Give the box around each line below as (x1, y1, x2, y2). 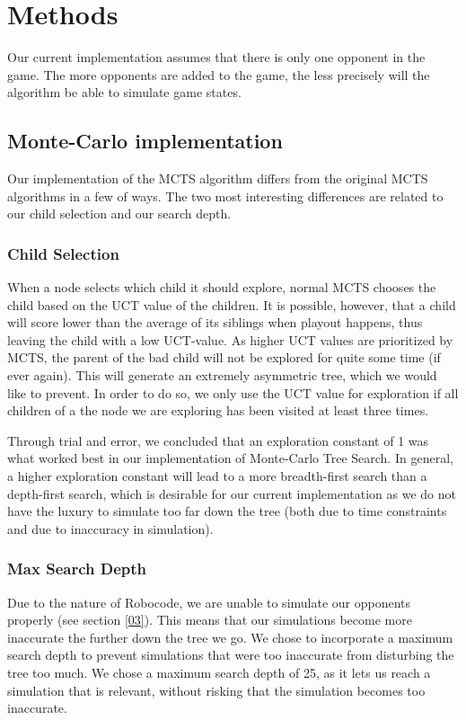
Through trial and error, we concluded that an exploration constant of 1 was (7, 431, 429, 449)
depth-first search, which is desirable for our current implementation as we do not (7, 484, 456, 502)
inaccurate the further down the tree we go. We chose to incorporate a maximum (7, 627, 453, 646)
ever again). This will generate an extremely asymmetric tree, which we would (7, 366, 437, 385)
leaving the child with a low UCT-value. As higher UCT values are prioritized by (7, 330, 453, 349)
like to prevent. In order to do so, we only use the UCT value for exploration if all (7, 383, 459, 402)
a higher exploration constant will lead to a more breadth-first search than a (7, 467, 427, 485)
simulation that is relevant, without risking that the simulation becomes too (7, 680, 426, 699)
